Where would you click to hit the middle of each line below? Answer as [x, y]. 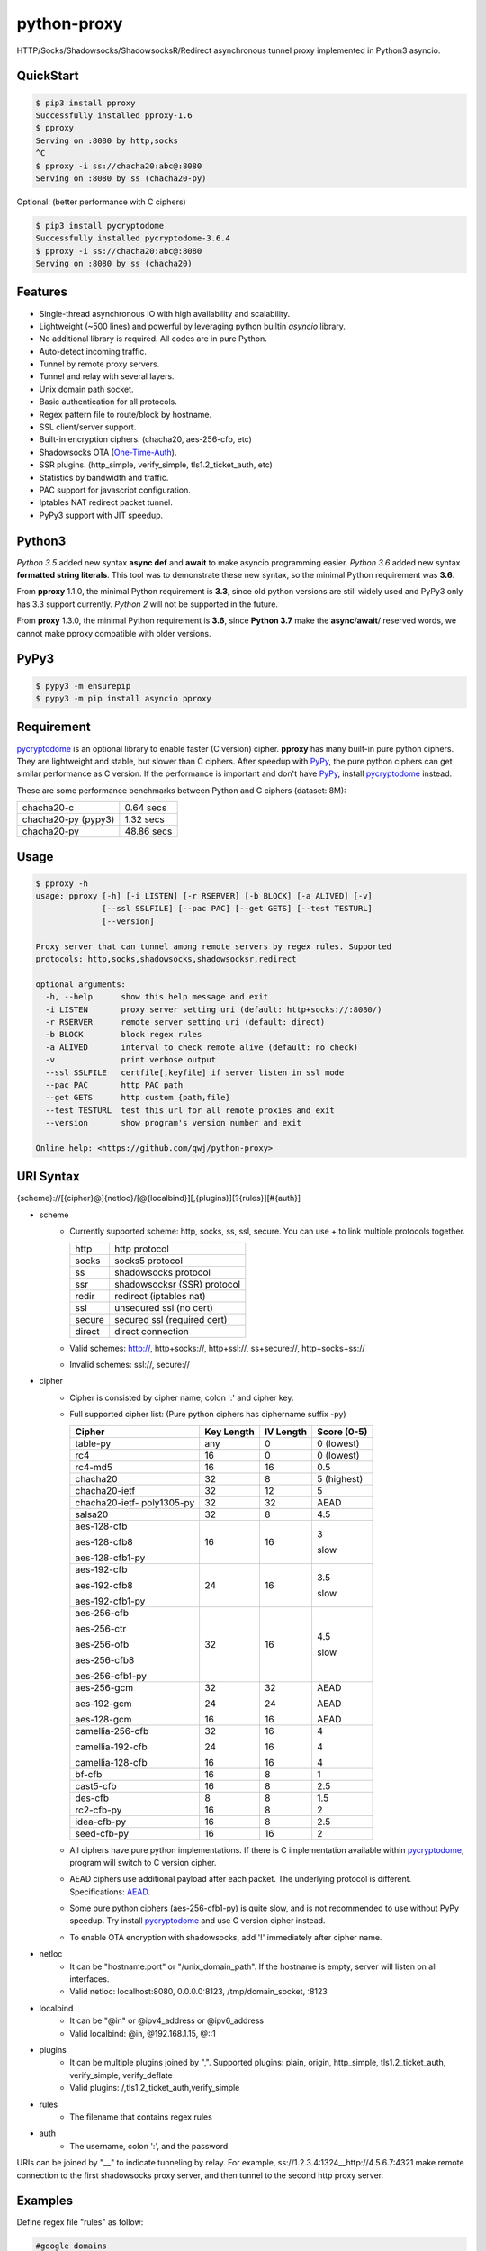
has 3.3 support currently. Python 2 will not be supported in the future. [148, 604]
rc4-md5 [94, 1467]
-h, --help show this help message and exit [157, 997]
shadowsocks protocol [162, 1272]
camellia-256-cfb [112, 1731]
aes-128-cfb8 [104, 1541]
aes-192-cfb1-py [110, 1601]
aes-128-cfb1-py [110, 1558]
